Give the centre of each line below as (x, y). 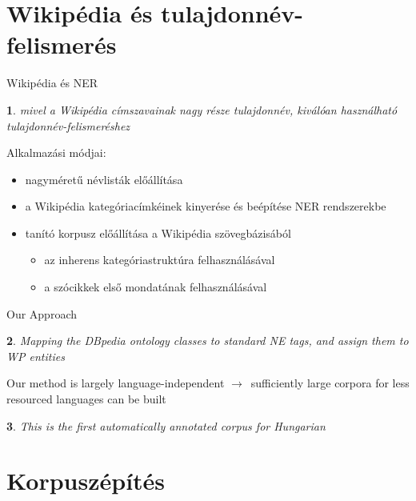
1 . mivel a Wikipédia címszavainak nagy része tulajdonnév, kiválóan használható (202, 109)
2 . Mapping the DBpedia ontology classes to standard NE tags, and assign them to (208, 341)
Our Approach (42, 313)
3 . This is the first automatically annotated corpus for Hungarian (166, 425)
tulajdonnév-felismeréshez (68, 125)
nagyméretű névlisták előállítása (104, 179)
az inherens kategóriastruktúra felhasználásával (160, 260)
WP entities (36, 356)
